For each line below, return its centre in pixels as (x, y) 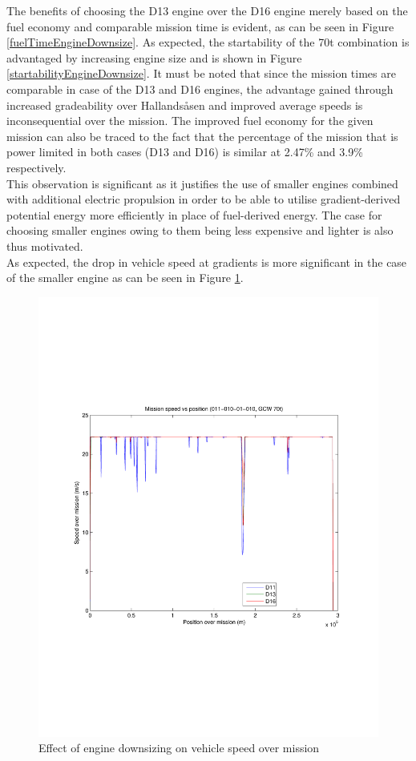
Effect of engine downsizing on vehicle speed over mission (179, 748)
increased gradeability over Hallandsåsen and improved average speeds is (185, 105)
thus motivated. (45, 246)
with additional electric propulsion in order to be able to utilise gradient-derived (204, 199)
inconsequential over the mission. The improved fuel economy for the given (190, 121)
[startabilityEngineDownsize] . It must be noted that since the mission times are (201, 73)
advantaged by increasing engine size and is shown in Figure (154, 57)
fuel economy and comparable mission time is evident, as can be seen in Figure (200, 26)
